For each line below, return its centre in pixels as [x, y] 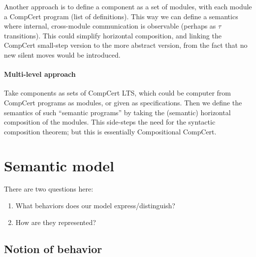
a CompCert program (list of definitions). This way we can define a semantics [121, 16]
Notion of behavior [53, 248]
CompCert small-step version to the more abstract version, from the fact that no [126, 45]
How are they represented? [56, 222]
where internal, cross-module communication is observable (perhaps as [110, 26]
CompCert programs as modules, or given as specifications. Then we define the [123, 102]
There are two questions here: [49, 189]
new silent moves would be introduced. [62, 54]
